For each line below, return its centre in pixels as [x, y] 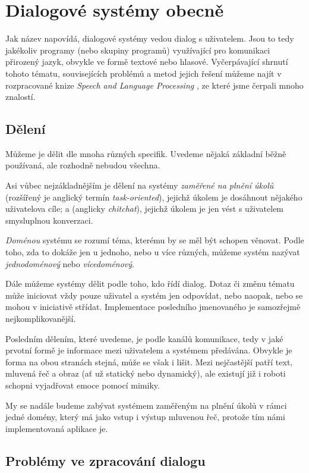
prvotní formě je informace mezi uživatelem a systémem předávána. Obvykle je [149, 350]
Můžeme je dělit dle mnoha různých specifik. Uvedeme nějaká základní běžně [146, 153]
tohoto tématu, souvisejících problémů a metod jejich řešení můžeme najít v [144, 73]
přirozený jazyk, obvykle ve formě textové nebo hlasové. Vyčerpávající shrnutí [147, 62]
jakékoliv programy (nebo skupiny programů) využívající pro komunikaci [138, 50]
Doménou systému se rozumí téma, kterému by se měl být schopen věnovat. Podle [155, 240]
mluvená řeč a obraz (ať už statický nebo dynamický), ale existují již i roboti [146, 373]
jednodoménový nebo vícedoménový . [70, 263]
